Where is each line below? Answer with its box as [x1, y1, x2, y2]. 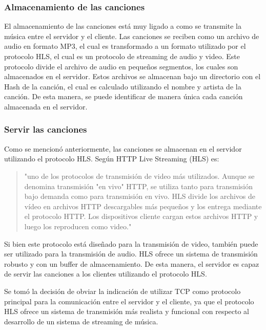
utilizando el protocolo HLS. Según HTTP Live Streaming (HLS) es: [4, 153, 219, 164]
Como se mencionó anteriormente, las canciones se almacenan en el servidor [4, 143, 242, 154]
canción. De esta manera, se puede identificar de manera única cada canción [4, 91, 243, 102]
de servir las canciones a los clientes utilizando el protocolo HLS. [4, 268, 207, 279]
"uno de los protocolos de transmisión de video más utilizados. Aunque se [24, 170, 255, 181]
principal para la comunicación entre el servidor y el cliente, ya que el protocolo [4, 296, 254, 306]
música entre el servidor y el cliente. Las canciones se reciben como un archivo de [4, 30, 259, 41]
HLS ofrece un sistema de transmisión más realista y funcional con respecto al [4, 306, 250, 317]
